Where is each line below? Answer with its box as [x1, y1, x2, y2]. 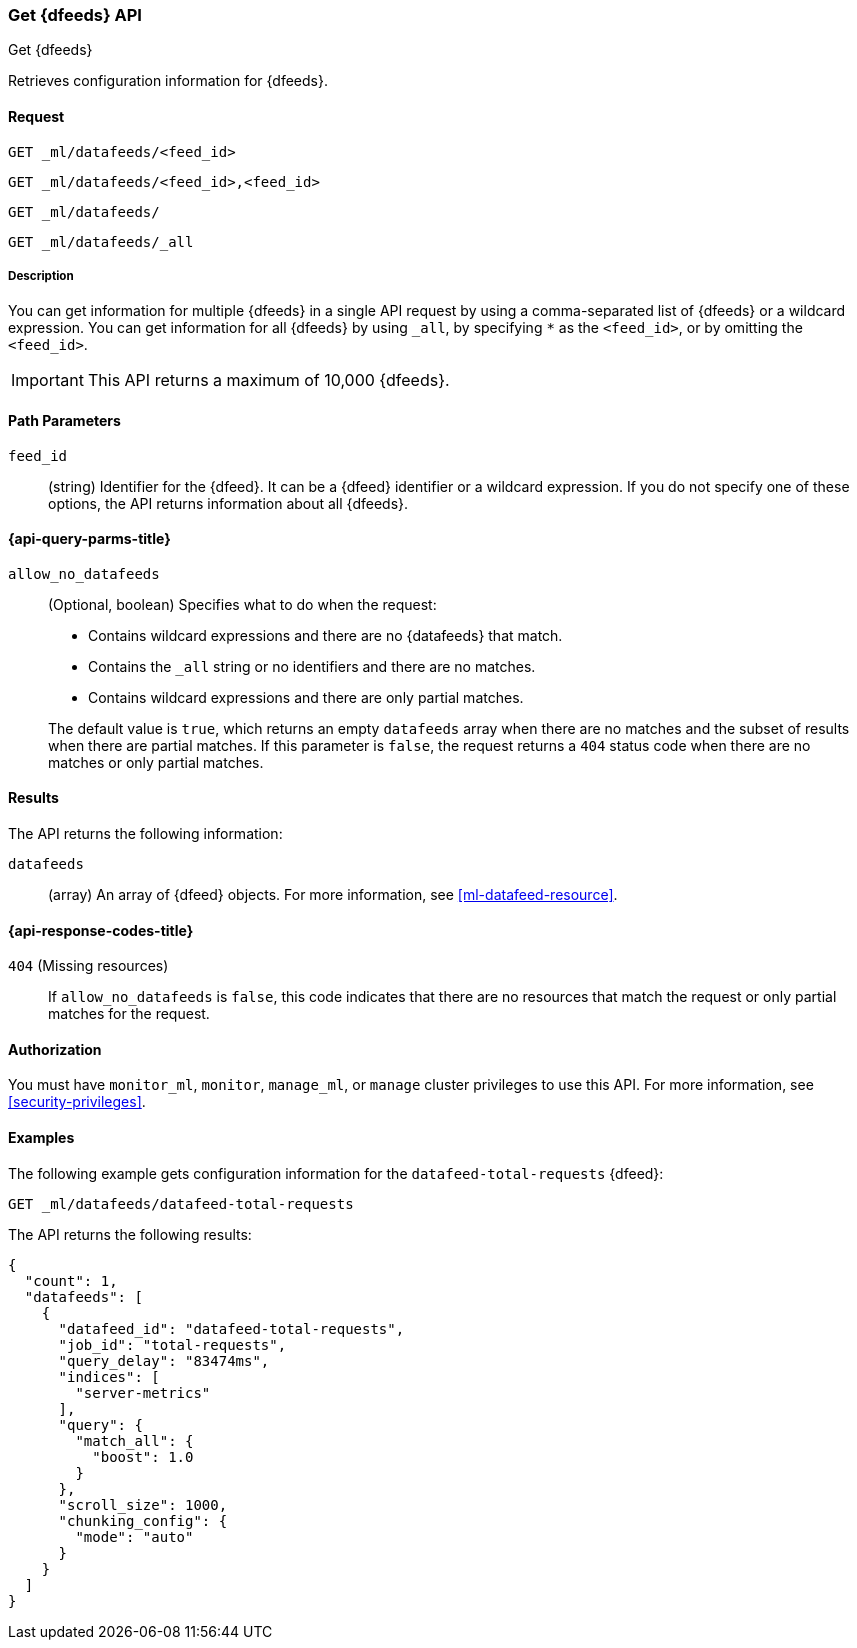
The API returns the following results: [8, 1225, 252, 1243]
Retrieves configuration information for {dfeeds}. [8, 72, 328, 90]
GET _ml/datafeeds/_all [8, 233, 194, 250]
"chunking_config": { [58, 1512, 228, 1529]
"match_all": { [75, 1432, 194, 1449]
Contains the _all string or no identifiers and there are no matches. [88, 657, 536, 675]
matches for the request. [48, 1005, 210, 1023]
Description [8, 268, 74, 283]
